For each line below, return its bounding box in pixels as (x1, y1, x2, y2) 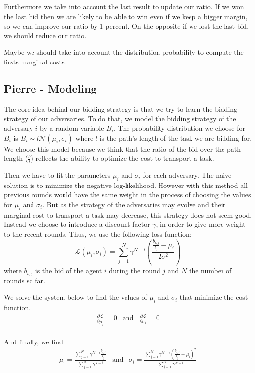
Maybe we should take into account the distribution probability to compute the (4, 47, 244, 57)
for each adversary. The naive (143, 169, 232, 180)
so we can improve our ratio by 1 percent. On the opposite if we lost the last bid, (4, 21, 249, 31)
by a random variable (40, 123, 104, 133)
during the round (109, 265, 160, 276)
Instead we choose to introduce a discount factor (4, 219, 150, 229)
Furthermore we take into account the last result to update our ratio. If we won (4, 1, 244, 11)
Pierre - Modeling (4, 80, 97, 95)
